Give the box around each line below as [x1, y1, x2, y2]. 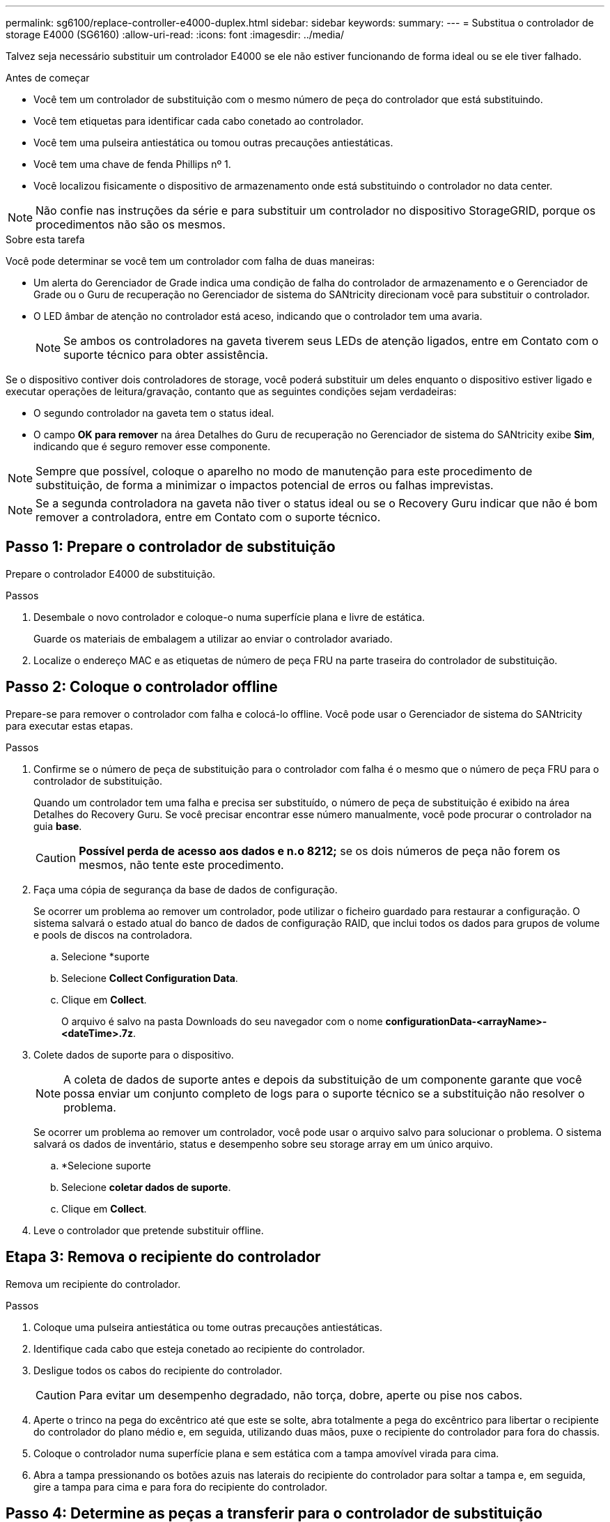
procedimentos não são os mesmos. [36, 217, 226, 231]
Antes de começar [6, 72, 90, 84]
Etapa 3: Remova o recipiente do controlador [6, 1248, 321, 1266]
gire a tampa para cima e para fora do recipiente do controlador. [33, 1480, 327, 1493]
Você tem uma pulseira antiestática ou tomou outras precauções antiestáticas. [33, 137, 393, 148]
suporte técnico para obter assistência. [63, 348, 269, 362]
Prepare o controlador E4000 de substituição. [6, 567, 216, 580]
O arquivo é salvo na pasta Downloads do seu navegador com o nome [61, 1015, 383, 1027]
